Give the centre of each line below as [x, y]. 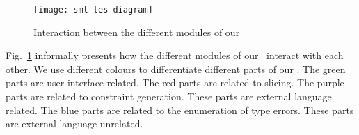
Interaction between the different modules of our [137, 32]
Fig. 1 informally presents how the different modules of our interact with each [175, 55]
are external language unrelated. [74, 124]
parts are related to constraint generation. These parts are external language [169, 96]
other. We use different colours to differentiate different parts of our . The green [176, 69]
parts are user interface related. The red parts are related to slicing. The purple [175, 82]
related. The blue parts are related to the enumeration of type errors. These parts [180, 110]
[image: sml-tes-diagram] [93, 10]
